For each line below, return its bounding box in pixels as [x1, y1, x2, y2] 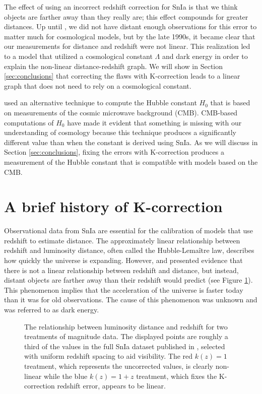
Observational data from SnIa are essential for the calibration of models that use [4, 225, 253, 236]
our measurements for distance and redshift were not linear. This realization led [4, 41, 250, 51]
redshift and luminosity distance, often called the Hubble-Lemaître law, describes [4, 245, 254, 255]
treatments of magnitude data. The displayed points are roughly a [24, 331, 228, 342]
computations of [4, 117, 54, 127]
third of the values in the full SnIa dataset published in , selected [24, 341, 225, 351]
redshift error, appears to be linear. [57, 380, 166, 391]
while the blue [43, 370, 88, 381]
